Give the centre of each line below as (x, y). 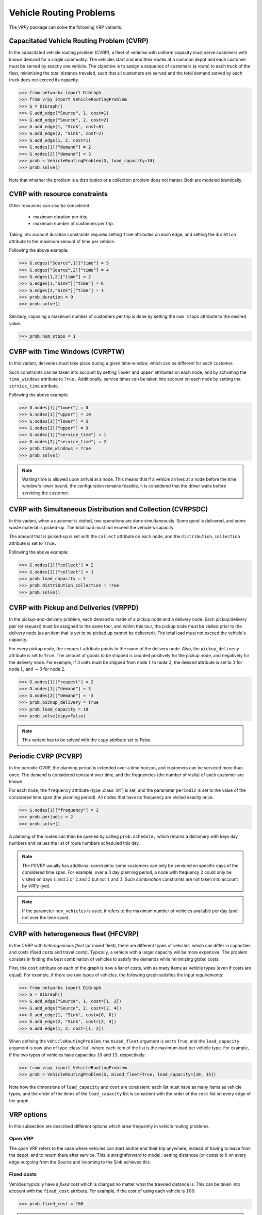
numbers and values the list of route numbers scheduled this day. (74, 843)
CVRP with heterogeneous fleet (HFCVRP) (74, 934)
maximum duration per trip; (60, 217)
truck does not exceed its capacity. (44, 80)
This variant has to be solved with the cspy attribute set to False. (87, 740)
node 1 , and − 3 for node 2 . (37, 669)
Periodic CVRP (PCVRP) (46, 756)
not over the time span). (46, 918)
